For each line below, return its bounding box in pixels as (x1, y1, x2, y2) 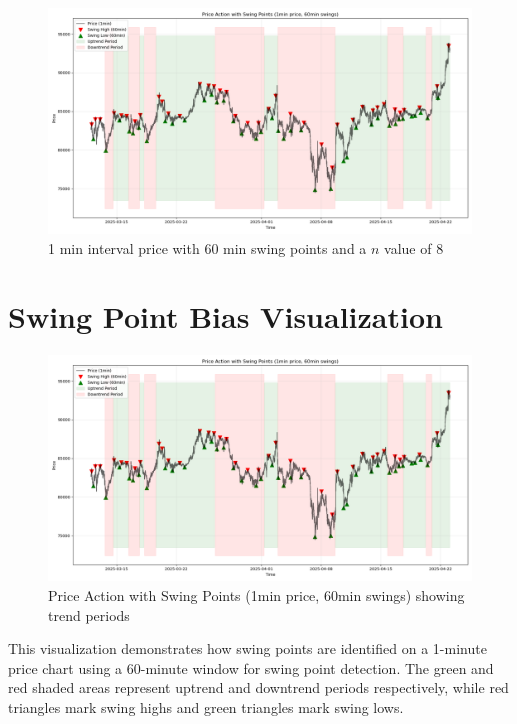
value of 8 (384, 237, 444, 258)
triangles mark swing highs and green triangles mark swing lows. (8, 697, 404, 718)
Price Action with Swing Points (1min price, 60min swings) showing (48, 585, 465, 606)
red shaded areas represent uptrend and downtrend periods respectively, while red (8, 677, 509, 698)
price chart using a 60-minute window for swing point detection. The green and (8, 657, 494, 678)
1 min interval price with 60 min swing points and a (48, 237, 367, 258)
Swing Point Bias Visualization (8, 296, 443, 337)
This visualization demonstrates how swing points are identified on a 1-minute (8, 638, 487, 659)
